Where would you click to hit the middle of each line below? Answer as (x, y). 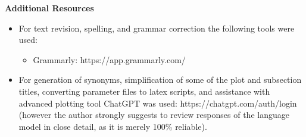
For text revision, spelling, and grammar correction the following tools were (157, 28)
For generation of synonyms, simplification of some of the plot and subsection (160, 80)
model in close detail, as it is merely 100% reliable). (113, 126)
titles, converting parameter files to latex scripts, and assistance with (144, 91)
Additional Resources (49, 8)
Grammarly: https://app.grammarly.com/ (109, 59)
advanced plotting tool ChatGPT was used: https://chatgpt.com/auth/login (158, 103)
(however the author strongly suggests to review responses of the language (154, 115)
